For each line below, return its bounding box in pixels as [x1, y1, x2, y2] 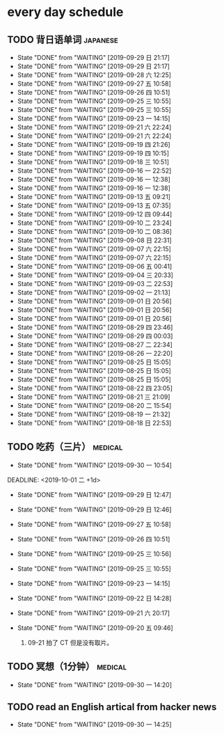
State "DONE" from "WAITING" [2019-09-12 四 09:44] [17, 210, 173, 218]
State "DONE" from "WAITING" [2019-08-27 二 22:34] [17, 340, 173, 349]
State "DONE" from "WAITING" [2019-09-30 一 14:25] [17, 720, 172, 729]
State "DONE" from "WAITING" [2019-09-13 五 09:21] [17, 193, 170, 200]
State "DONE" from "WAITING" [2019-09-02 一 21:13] [17, 288, 170, 297]
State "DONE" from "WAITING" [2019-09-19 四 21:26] [17, 141, 170, 148]
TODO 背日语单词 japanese [7, 33, 118, 45]
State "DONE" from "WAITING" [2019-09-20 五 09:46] [17, 624, 173, 632]
